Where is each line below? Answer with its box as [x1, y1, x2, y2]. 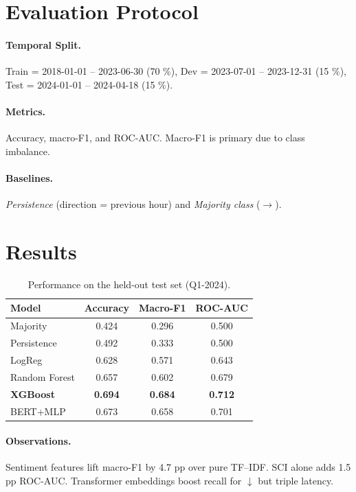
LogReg [10, 352, 43, 366]
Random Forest [10, 369, 75, 384]
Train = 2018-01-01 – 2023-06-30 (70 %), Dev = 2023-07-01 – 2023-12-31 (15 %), [5, 64, 346, 78]
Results [5, 237, 77, 265]
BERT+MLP [10, 403, 66, 418]
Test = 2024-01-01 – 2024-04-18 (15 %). [5, 77, 173, 91]
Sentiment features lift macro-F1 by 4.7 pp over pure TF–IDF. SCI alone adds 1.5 [5, 460, 351, 474]
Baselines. [5, 170, 54, 185]
